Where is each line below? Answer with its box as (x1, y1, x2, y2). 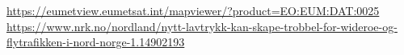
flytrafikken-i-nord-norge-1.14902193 (6, 33, 185, 50)
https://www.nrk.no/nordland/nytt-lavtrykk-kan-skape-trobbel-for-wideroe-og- (6, 18, 398, 34)
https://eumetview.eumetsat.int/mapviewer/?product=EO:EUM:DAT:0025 (6, 2, 380, 18)
